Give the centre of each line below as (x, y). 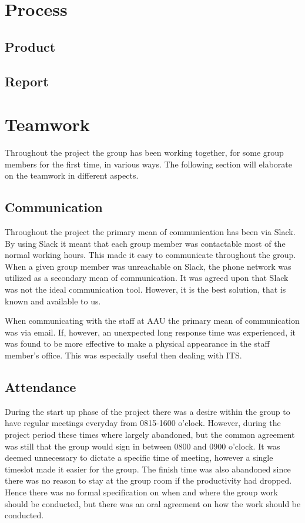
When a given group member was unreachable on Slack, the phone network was (148, 266)
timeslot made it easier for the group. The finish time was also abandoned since (148, 469)
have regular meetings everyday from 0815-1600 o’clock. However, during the (143, 423)
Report (27, 81)
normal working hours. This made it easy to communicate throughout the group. (150, 255)
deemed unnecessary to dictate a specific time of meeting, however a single (139, 457)
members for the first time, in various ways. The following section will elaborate (148, 164)
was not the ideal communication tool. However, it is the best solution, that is (145, 289)
